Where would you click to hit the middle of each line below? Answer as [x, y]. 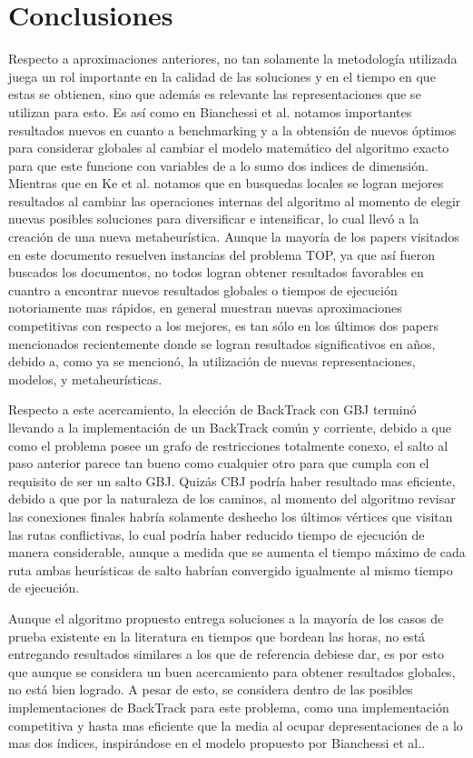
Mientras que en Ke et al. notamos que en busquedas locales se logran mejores [226, 183]
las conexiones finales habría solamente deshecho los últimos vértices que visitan [231, 516]
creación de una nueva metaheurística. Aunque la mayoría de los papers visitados [234, 237]
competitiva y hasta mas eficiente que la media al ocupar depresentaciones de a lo [236, 725]
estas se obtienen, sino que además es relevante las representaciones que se [215, 94]
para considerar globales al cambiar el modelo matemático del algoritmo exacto [229, 148]
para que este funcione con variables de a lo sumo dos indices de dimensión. [218, 165]
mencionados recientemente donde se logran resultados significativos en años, [222, 343]
